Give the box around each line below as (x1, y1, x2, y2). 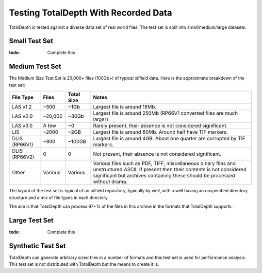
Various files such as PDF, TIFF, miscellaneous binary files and (93, 160, 236, 167)
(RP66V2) (12, 154, 34, 161)
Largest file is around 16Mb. (93, 104, 157, 110)
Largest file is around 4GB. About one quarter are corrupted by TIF (93, 135, 246, 142)
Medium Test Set (9, 62, 62, 71)
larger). (93, 116, 110, 123)
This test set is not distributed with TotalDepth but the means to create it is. (9, 261, 160, 267)
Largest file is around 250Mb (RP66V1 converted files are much (93, 110, 238, 117)
